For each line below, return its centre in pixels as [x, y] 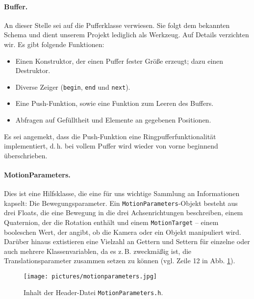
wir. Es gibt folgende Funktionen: [54, 44]
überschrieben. [26, 155]
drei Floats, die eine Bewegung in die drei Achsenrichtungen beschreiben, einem [124, 212]
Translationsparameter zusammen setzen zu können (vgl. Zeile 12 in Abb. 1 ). [120, 261]
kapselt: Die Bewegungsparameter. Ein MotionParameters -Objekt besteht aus [121, 203]
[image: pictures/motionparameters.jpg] [90, 277]
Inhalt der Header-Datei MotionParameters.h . [93, 292]
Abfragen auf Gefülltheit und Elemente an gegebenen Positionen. [113, 120]
